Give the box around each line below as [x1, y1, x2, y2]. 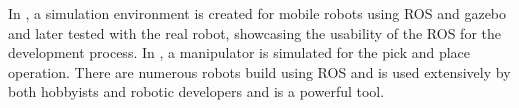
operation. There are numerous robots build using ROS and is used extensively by [8, 61, 511, 82]
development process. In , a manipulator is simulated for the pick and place [8, 42, 471, 63]
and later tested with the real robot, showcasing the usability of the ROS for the [8, 22, 501, 43]
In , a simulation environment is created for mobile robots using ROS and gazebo [8, 3, 507, 23]
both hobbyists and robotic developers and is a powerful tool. [8, 81, 385, 102]
